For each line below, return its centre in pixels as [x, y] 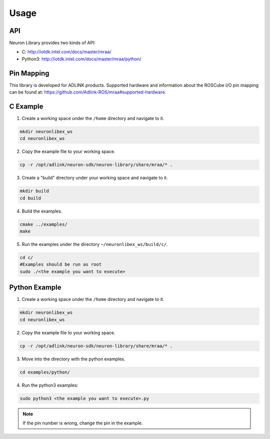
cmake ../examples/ [43, 224]
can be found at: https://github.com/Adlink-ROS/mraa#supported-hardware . [88, 92]
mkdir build [34, 191]
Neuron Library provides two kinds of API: [52, 43]
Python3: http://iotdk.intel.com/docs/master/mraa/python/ [81, 59]
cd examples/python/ [45, 372]
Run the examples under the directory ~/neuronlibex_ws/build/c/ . [95, 244]
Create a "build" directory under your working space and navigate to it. [95, 178]
